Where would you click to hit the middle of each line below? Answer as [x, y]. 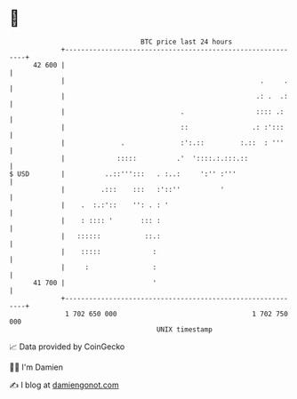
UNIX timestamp [185, 329]
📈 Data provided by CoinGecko [67, 347]
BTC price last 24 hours [187, 42]
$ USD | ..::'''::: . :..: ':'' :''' [123, 174]
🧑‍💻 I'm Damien [36, 367]
